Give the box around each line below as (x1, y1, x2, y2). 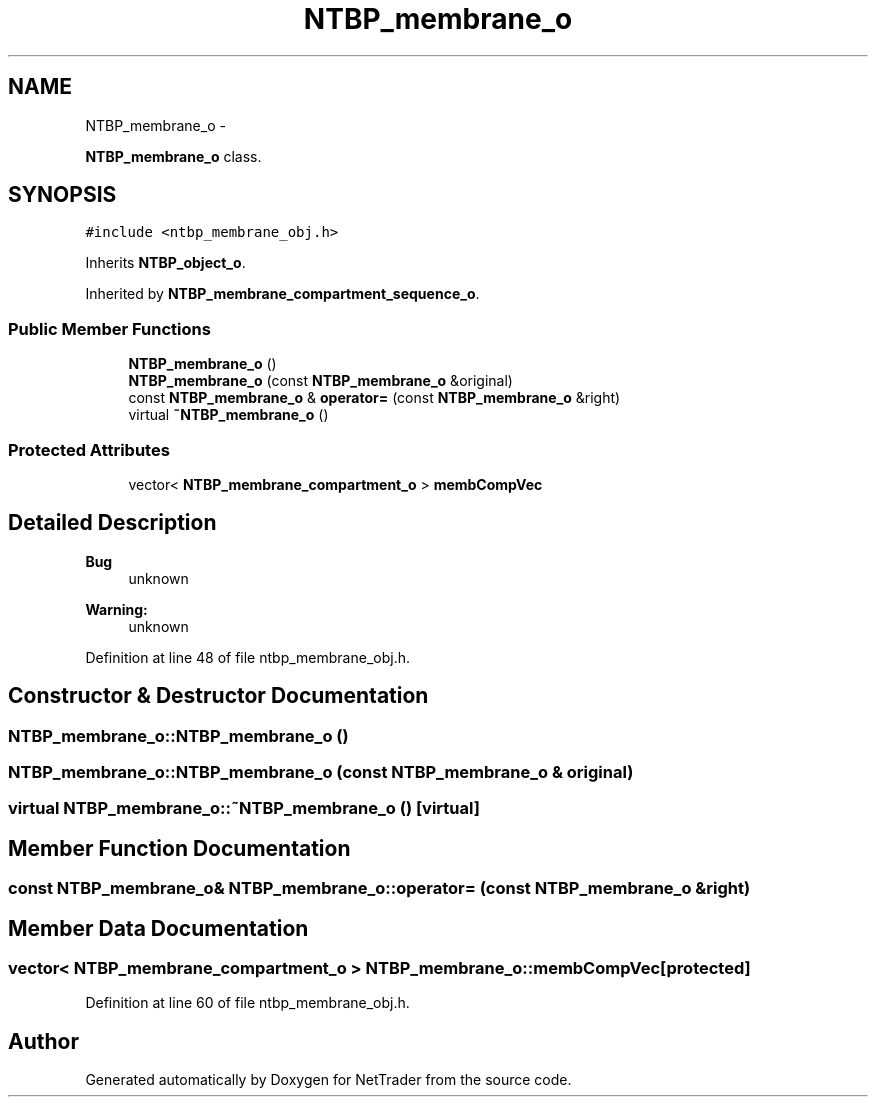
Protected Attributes (8, 439, 170, 460)
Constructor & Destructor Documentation (8, 683, 429, 709)
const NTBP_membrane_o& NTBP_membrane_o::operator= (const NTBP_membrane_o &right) (8, 878, 751, 899)
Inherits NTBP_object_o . (85, 254, 246, 272)
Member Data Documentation (8, 915, 309, 941)
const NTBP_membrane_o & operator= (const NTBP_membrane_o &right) (128, 389, 621, 407)
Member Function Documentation (8, 835, 351, 861)
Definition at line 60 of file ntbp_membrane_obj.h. (85, 994, 410, 1012)
